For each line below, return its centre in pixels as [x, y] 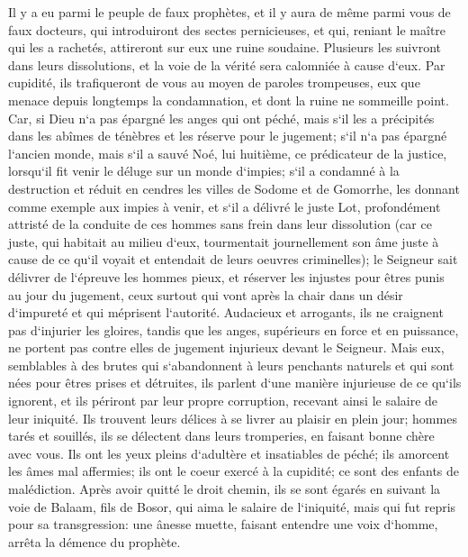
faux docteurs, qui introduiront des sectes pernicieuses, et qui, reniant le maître [227, 29]
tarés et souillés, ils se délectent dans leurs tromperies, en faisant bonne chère [221, 436]
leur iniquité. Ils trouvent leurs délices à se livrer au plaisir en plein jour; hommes [233, 418]
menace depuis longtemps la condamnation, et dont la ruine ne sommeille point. [229, 100]
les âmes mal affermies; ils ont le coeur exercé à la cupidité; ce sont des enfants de [234, 471]
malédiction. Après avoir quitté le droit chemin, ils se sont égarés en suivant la [225, 489]
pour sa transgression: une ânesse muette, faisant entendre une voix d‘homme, [223, 524]
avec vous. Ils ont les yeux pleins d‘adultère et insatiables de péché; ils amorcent [229, 453]
